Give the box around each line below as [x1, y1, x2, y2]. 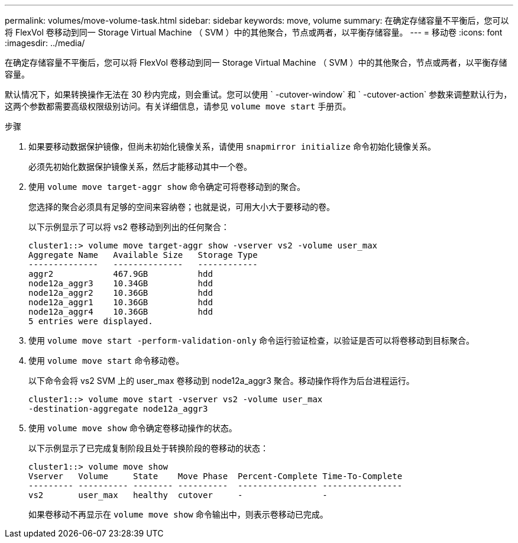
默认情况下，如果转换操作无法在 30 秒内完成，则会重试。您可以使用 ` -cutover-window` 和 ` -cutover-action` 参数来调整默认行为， [5, 89, 512, 99]
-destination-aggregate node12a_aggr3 [28, 404, 208, 413]
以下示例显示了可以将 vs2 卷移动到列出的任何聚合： [28, 222, 229, 232]
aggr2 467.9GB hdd [28, 269, 213, 279]
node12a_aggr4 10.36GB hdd [28, 307, 213, 316]
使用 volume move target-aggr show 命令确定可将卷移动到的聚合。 [28, 182, 305, 192]
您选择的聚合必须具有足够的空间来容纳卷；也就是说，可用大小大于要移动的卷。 [28, 202, 335, 212]
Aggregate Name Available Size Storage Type [28, 250, 258, 260]
